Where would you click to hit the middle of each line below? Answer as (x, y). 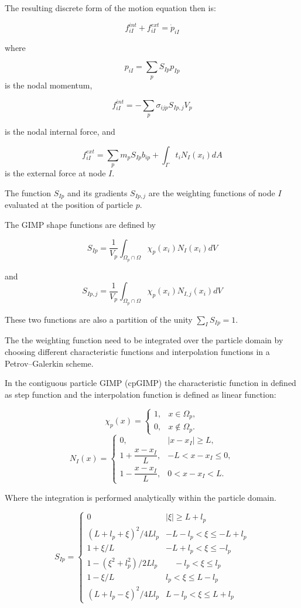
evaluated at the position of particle (69, 205)
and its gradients (97, 192)
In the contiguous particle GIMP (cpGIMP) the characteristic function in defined (150, 383)
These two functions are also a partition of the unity (99, 319)
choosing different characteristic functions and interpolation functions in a (137, 351)
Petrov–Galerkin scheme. (49, 363)
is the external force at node (55, 173)
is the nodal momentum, (49, 85)
